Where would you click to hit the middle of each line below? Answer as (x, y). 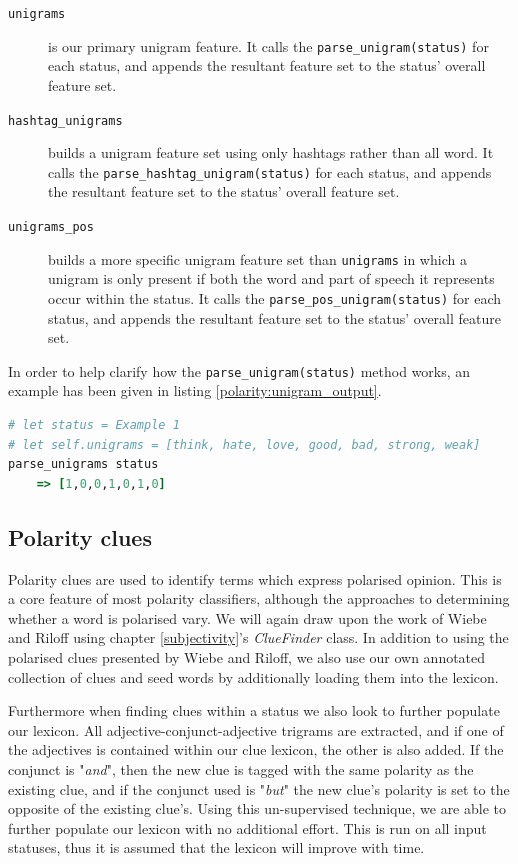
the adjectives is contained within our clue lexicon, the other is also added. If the (256, 749)
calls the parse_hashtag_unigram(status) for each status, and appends (270, 171)
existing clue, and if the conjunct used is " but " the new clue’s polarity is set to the (259, 788)
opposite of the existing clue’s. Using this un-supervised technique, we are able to (257, 808)
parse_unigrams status (83, 464)
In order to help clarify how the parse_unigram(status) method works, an (239, 370)
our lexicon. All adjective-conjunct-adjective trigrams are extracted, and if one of (256, 729)
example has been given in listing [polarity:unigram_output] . (195, 390)
